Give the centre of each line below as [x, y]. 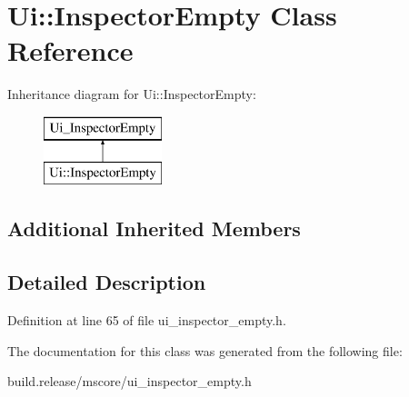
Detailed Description [107, 282]
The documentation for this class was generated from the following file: [205, 350]
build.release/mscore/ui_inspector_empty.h [130, 381]
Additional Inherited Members [154, 228]
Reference [70, 50]
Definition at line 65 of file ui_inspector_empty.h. [147, 320]
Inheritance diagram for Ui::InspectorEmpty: [132, 94]
